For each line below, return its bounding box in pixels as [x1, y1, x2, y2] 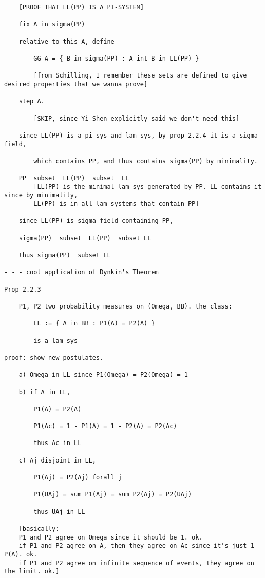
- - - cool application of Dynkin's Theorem [4, 268, 159, 276]
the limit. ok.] [4, 568, 60, 575]
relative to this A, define [18, 37, 115, 45]
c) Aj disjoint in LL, [18, 456, 96, 464]
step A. [18, 98, 45, 105]
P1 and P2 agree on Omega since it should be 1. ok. [18, 533, 203, 541]
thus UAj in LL [33, 508, 85, 515]
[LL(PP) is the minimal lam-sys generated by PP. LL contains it [33, 183, 262, 190]
